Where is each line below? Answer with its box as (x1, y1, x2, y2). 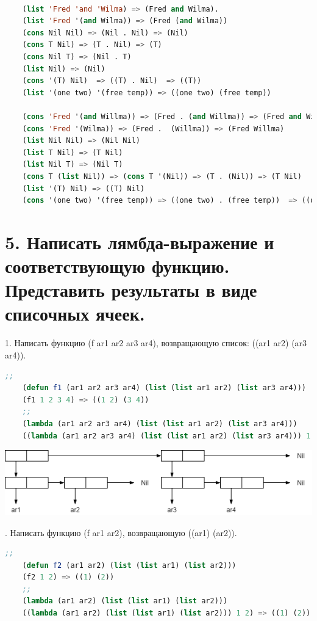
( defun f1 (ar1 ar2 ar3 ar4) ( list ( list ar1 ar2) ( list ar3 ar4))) (22, 383, 307, 393)
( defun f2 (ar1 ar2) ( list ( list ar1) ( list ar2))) (22, 561, 237, 570)
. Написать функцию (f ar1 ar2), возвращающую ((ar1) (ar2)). (5, 526, 237, 539)
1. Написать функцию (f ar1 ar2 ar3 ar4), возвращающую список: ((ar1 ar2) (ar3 (5, 336, 307, 349)
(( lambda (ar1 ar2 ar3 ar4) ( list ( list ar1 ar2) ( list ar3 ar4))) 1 (22, 431, 311, 440)
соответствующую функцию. (5, 253, 230, 278)
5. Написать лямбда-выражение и (5, 229, 274, 254)
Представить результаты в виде (5, 277, 257, 302)
